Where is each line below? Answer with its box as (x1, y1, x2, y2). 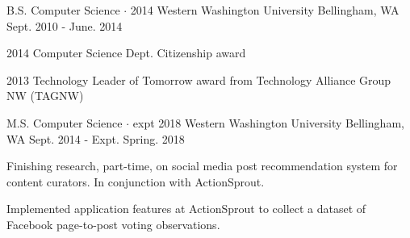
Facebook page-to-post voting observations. (6, 215, 220, 232)
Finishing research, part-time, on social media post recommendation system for (6, 157, 398, 174)
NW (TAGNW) (6, 87, 84, 104)
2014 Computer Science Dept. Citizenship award (6, 44, 246, 61)
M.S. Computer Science (6, 114, 123, 131)
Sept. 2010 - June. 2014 (6, 17, 123, 34)
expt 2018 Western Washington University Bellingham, (132, 114, 404, 131)
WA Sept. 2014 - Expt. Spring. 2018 (6, 130, 185, 147)
